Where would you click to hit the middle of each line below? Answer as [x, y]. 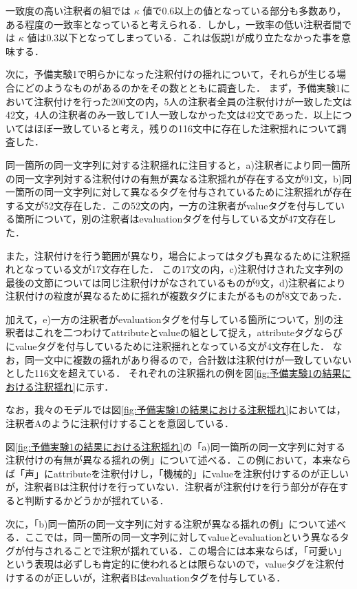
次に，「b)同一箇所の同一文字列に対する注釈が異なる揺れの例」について [166, 523]
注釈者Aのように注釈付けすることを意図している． [120, 423]
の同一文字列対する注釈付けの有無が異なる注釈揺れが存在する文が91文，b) [174, 178]
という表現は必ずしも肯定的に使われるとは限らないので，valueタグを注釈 [170, 564]
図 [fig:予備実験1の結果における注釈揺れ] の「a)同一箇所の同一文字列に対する [175, 446]
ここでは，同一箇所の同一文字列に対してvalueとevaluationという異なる [182, 537]
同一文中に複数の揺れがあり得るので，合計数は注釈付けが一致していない [188, 359]
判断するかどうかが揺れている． [97, 500]
